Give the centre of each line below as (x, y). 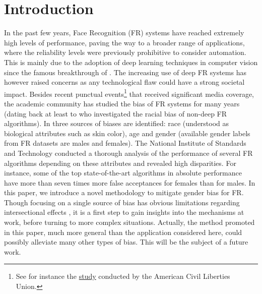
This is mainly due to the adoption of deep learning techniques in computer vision (131, 62)
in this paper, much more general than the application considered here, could (123, 232)
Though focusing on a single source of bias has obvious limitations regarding (122, 202)
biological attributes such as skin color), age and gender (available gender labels (127, 133)
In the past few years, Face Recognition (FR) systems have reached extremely (124, 33)
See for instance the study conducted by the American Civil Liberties (123, 276)
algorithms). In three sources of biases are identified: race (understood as (117, 123)
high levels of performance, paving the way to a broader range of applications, (124, 42)
